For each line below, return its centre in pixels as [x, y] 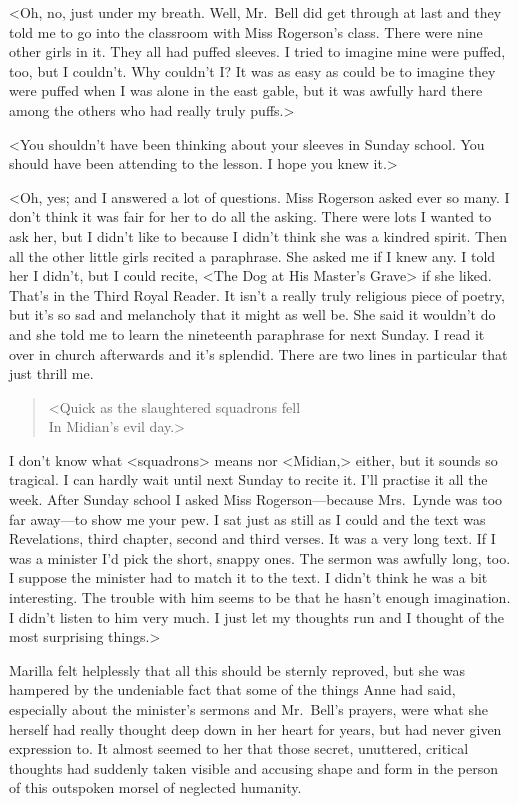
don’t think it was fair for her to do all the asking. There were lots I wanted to [250, 216]
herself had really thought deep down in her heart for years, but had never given [255, 728]
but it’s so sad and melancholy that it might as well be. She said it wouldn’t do [252, 314]
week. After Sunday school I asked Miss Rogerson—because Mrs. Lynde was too [256, 499]
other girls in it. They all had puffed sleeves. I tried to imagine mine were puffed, [257, 51]
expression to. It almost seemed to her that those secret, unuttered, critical [239, 748]
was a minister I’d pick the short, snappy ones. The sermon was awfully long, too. [260, 557]
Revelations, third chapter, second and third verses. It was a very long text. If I [252, 538]
